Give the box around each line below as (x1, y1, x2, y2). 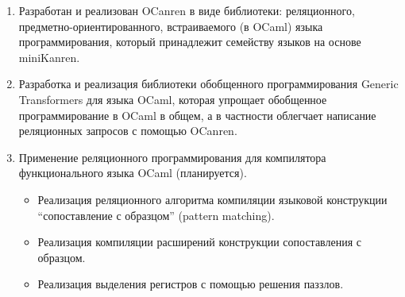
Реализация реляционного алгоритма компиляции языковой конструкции (37, 191, 388, 207)
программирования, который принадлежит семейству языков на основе (18, 33, 361, 50)
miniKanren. (18, 48, 80, 65)
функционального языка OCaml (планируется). (18, 164, 247, 181)
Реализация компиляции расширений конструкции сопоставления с (37, 233, 362, 250)
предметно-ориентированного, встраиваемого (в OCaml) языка (18, 17, 323, 34)
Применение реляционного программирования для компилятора (18, 148, 326, 165)
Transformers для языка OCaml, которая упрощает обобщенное (18, 91, 327, 107)
